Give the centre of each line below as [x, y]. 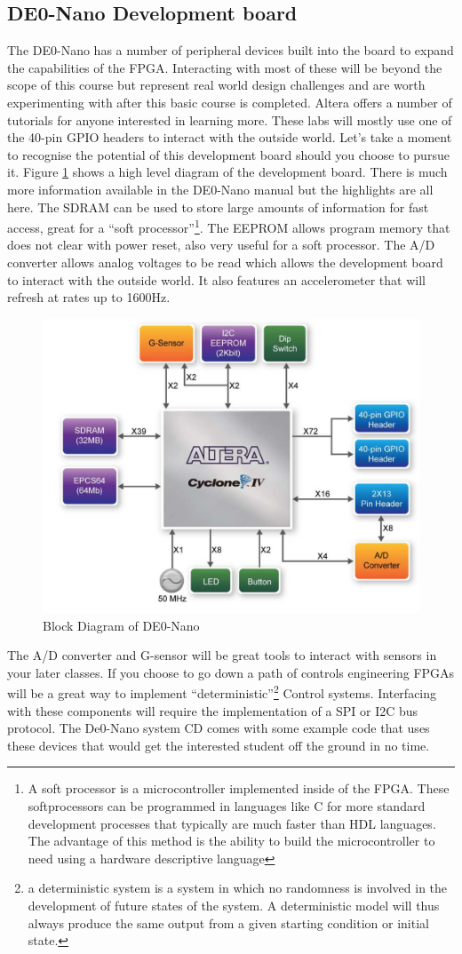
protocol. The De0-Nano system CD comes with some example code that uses [219, 728]
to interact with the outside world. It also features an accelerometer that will [216, 279]
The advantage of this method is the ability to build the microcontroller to [231, 841]
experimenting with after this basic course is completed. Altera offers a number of [230, 102]
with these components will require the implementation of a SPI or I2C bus [213, 710]
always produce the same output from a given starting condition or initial [228, 922]
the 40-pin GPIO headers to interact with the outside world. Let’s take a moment [230, 137]
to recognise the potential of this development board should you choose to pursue [228, 154]
